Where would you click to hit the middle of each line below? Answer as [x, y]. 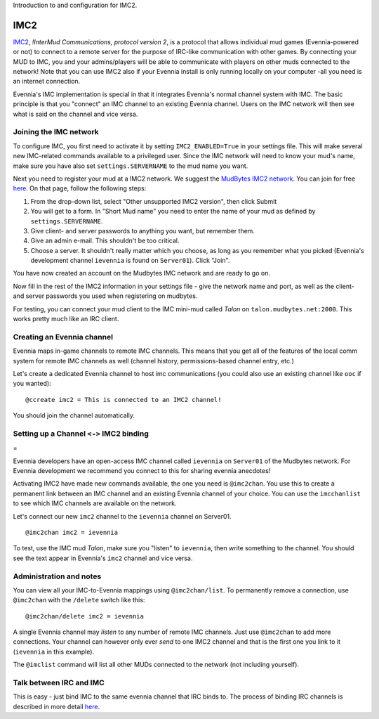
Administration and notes [57, 576]
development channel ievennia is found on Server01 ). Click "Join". [130, 261]
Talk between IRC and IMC [59, 683]
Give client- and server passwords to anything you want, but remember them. [143, 231]
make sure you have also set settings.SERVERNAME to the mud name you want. [131, 166]
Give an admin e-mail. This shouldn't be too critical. [105, 241]
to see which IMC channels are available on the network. [95, 503]
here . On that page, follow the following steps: [80, 188]
